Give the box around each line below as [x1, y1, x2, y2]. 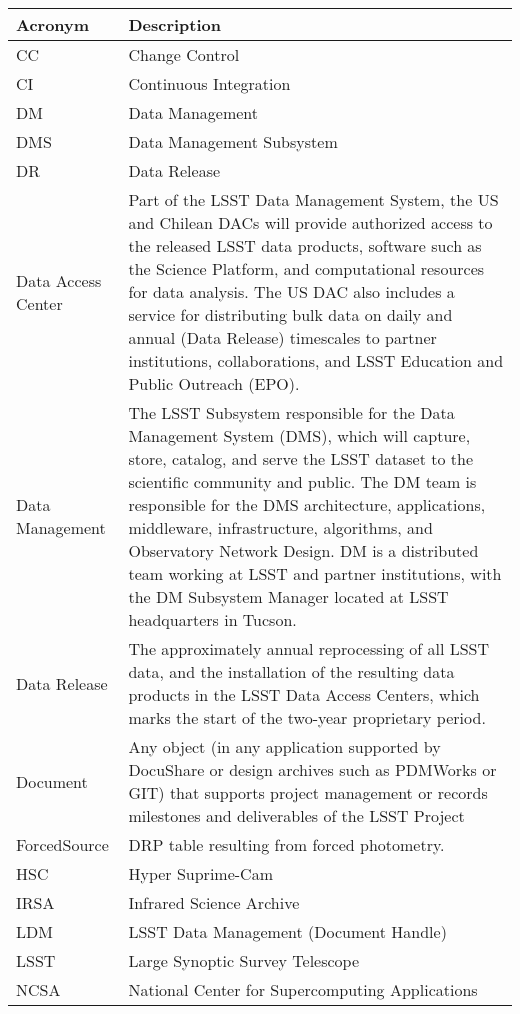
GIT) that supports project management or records [128, 781, 488, 804]
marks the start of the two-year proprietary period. [128, 706, 486, 729]
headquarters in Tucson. [128, 608, 297, 631]
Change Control [128, 43, 240, 66]
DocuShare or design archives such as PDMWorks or [128, 758, 497, 781]
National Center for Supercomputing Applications [128, 978, 478, 1001]
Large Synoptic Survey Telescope [128, 949, 360, 972]
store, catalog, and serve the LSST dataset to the [128, 447, 473, 470]
